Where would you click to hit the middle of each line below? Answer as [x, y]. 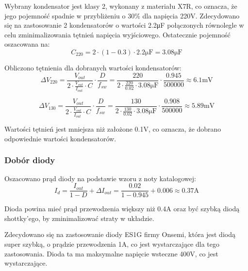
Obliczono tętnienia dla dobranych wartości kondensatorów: [93, 67]
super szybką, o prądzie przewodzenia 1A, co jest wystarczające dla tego [112, 244]
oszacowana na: [27, 44]
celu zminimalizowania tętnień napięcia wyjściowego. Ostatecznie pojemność [117, 34]
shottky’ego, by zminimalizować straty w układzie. [79, 218]
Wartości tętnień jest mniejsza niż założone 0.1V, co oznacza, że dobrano [113, 129]
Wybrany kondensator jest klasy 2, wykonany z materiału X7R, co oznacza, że [121, 6]
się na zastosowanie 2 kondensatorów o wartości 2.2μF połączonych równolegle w [124, 25]
